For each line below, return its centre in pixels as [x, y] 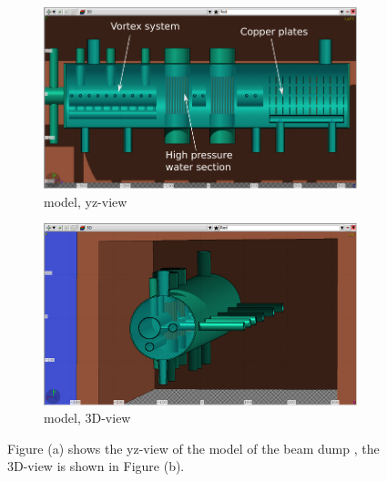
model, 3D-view [87, 418]
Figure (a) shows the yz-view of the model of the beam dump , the [193, 448]
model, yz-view [86, 201]
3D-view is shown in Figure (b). [96, 466]
